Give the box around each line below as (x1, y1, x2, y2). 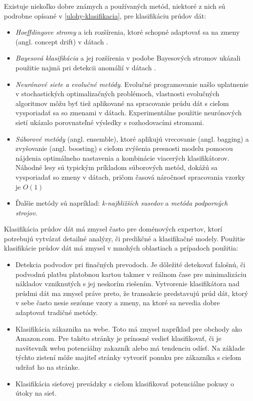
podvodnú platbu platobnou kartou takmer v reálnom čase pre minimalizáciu (15, 269, 247, 279)
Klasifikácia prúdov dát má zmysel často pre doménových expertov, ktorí (4, 224, 222, 234)
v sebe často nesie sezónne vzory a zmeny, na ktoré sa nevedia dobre (15, 297, 220, 308)
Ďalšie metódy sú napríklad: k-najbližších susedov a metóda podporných (15, 198, 228, 208)
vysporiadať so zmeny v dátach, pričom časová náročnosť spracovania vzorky (15, 171, 245, 182)
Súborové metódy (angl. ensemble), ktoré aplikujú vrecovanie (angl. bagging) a (15, 133, 249, 144)
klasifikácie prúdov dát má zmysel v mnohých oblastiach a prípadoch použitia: (4, 243, 238, 253)
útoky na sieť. (15, 388, 57, 398)
